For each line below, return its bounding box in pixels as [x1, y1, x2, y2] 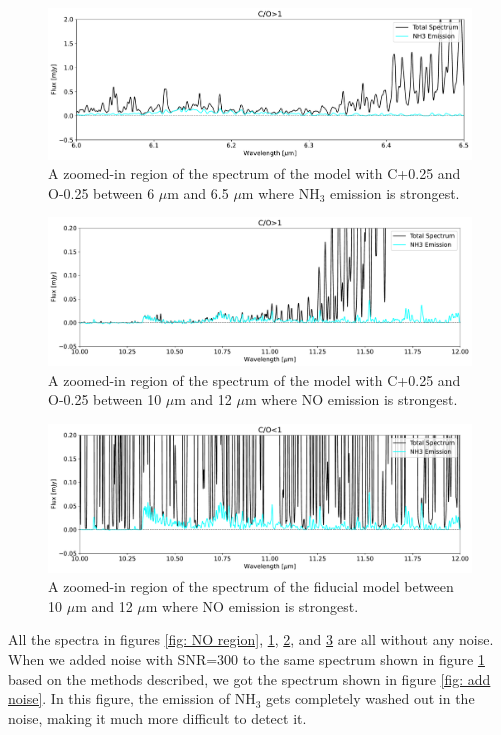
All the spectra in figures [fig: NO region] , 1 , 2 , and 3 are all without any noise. [8, 629, 494, 650]
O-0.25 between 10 [48, 389, 162, 410]
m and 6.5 [167, 182, 229, 203]
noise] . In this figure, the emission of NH [8, 688, 256, 709]
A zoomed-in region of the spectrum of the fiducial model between [48, 576, 454, 597]
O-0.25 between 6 [48, 182, 155, 203]
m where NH [241, 182, 320, 203]
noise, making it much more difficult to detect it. [8, 707, 307, 728]
